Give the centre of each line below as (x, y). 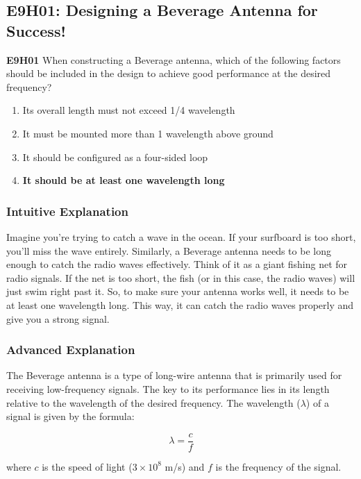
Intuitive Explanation (67, 211)
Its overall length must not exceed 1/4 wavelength (129, 110)
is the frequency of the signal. (278, 466)
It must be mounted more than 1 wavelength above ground (148, 133)
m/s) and (185, 466)
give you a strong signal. (58, 318)
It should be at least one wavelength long (124, 180)
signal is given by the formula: (70, 416)
